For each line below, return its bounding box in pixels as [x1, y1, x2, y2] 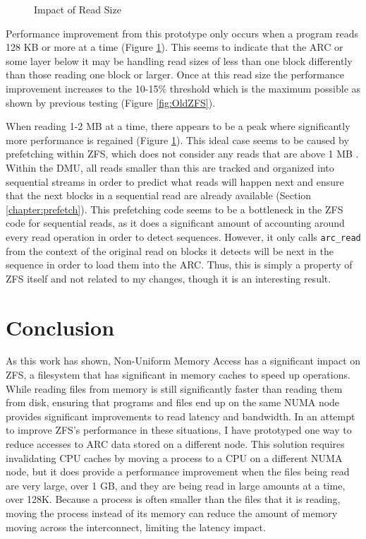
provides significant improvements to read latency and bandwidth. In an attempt [6, 408, 355, 423]
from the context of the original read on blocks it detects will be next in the [6, 243, 334, 258]
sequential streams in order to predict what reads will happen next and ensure [6, 174, 344, 189]
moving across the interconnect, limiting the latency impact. [6, 519, 266, 534]
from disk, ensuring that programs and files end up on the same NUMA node [6, 395, 340, 410]
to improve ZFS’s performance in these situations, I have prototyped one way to [6, 422, 352, 437]
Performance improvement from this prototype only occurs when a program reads [6, 25, 359, 40]
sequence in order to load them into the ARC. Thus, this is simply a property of [6, 257, 353, 272]
